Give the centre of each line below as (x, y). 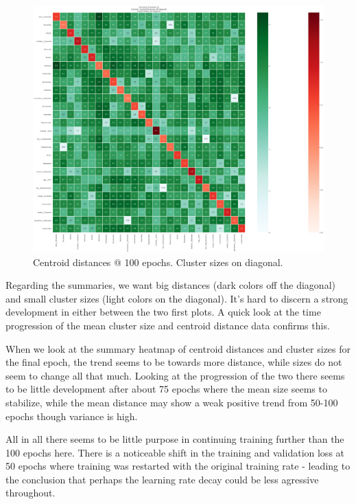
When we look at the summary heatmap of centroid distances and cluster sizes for (178, 348)
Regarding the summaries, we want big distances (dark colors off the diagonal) (170, 285)
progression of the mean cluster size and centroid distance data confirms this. (168, 325)
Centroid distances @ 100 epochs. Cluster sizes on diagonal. (158, 262)
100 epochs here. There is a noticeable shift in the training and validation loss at (175, 452)
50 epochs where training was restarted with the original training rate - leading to (178, 466)
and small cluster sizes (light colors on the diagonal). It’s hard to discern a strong (177, 298)
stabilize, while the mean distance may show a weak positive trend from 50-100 (172, 402)
